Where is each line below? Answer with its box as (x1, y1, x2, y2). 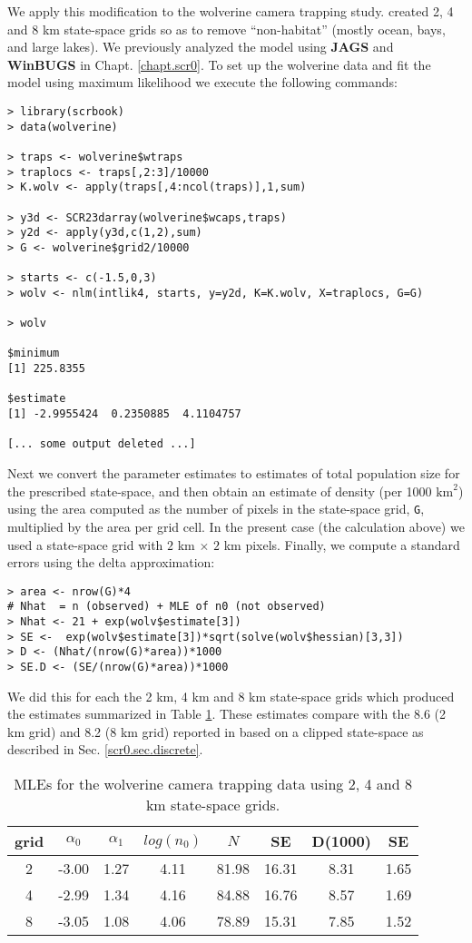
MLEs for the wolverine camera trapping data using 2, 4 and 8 (14, 773, 412, 794)
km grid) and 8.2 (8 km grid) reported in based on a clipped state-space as (7, 722, 424, 741)
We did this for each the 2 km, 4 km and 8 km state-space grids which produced (7, 686, 455, 705)
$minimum (7, 347, 60, 360)
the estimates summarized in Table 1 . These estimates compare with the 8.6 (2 (7, 704, 447, 723)
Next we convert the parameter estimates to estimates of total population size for (7, 464, 460, 483)
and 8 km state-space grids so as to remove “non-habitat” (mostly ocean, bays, (7, 19, 446, 38)
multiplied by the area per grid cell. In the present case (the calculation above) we (7, 516, 465, 535)
